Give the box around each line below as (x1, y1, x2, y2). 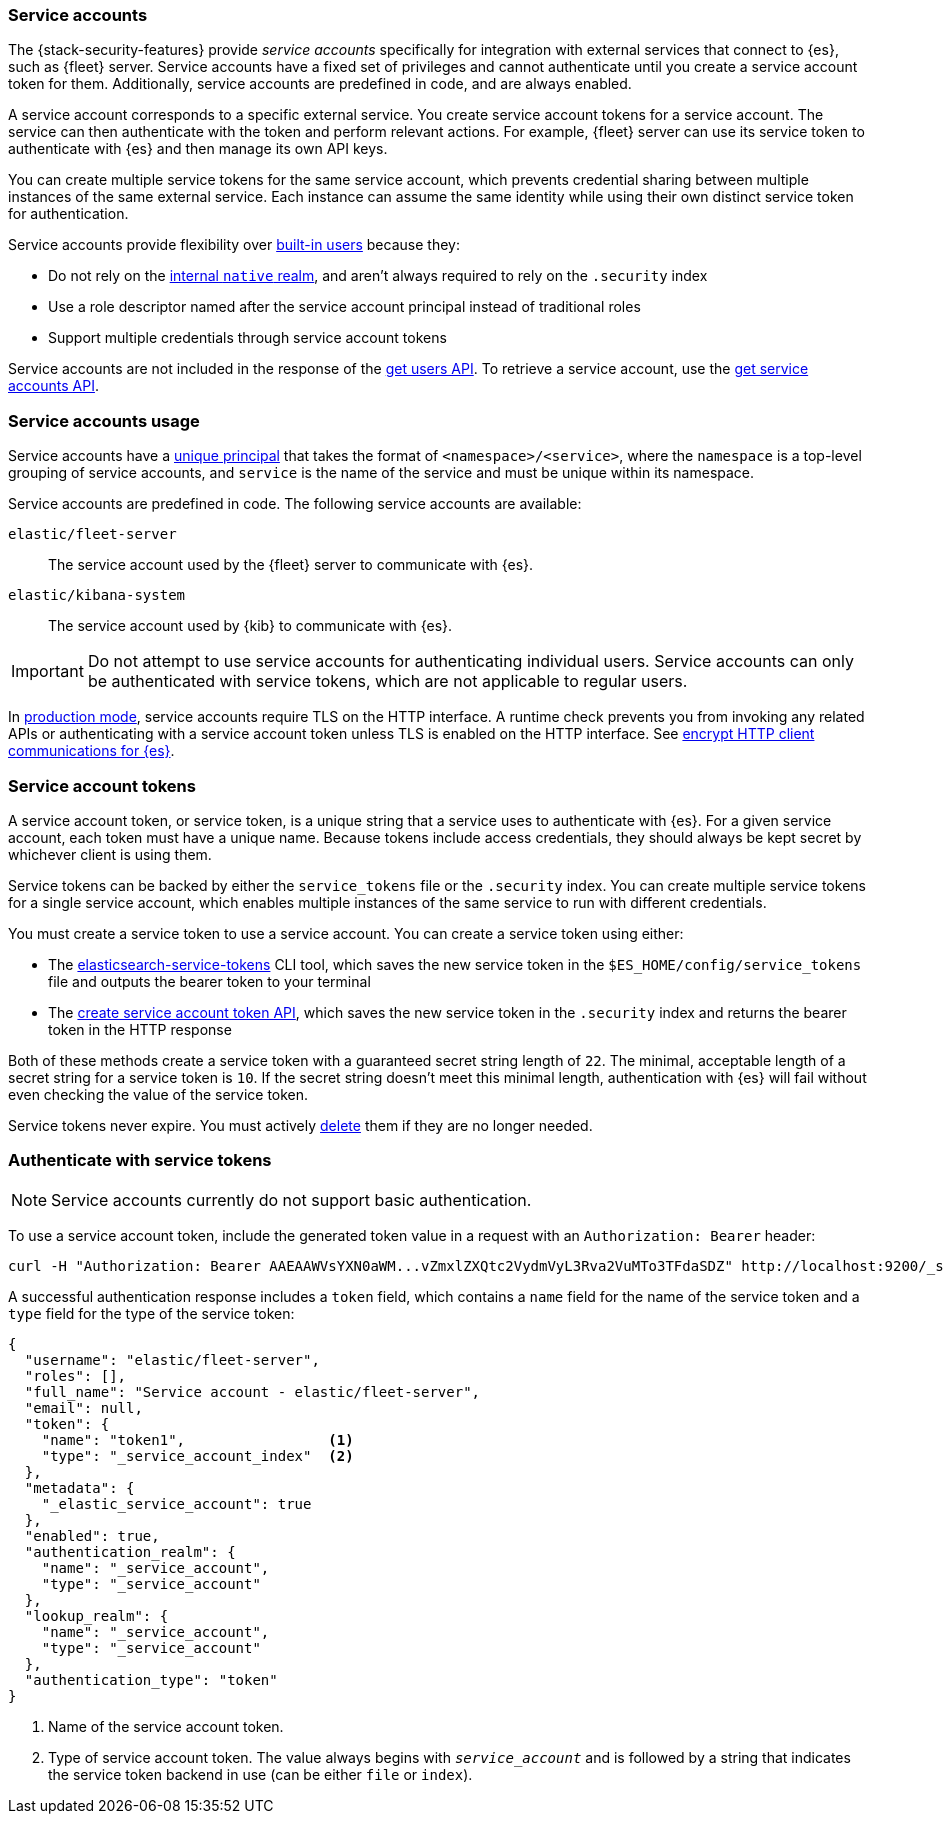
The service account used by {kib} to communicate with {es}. (48, 617, 453, 635)
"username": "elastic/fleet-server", (24, 1351, 320, 1368)
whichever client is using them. (8, 845, 212, 863)
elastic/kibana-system (8, 587, 186, 604)
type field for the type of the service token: (8, 1304, 295, 1322)
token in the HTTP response (48, 1020, 232, 1038)
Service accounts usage (8, 410, 200, 431)
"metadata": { (24, 1479, 135, 1496)
